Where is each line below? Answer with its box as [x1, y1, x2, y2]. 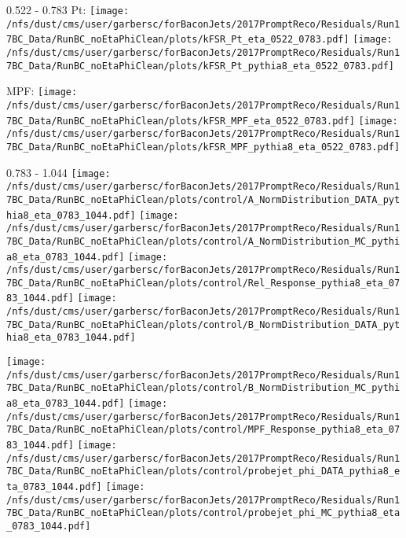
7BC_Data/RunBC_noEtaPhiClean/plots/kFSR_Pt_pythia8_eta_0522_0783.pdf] [6, 60, 394, 72]
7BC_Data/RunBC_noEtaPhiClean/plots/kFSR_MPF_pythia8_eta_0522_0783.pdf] [6, 141, 401, 153]
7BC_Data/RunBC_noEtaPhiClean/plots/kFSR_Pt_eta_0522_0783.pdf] [6, 34, 349, 46]
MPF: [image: [6, 83, 78, 99]
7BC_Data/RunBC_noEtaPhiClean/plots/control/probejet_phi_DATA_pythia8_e [6, 466, 401, 477]
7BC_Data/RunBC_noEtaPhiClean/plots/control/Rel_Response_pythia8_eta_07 [6, 277, 401, 289]
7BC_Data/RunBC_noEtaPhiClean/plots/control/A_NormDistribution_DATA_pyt [6, 193, 401, 205]
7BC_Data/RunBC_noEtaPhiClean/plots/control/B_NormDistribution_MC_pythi [6, 382, 401, 394]
